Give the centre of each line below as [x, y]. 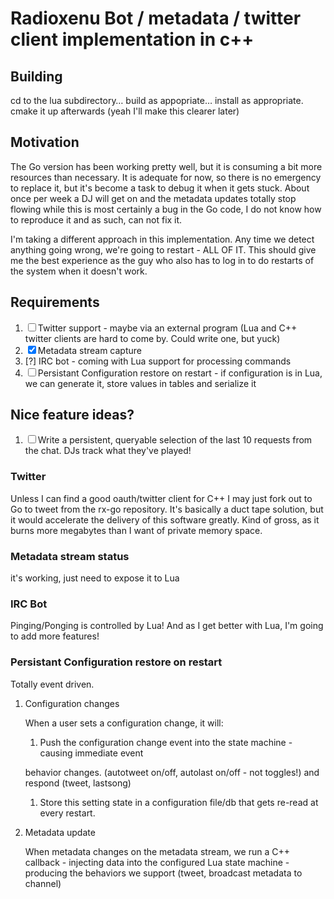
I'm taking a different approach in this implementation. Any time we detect [162, 239]
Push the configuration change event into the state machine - [166, 742]
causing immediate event [91, 753]
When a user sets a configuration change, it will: [124, 723]
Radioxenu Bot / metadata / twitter [156, 18]
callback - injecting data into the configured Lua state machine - [157, 862]
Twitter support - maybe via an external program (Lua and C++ [167, 328]
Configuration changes [72, 703]
